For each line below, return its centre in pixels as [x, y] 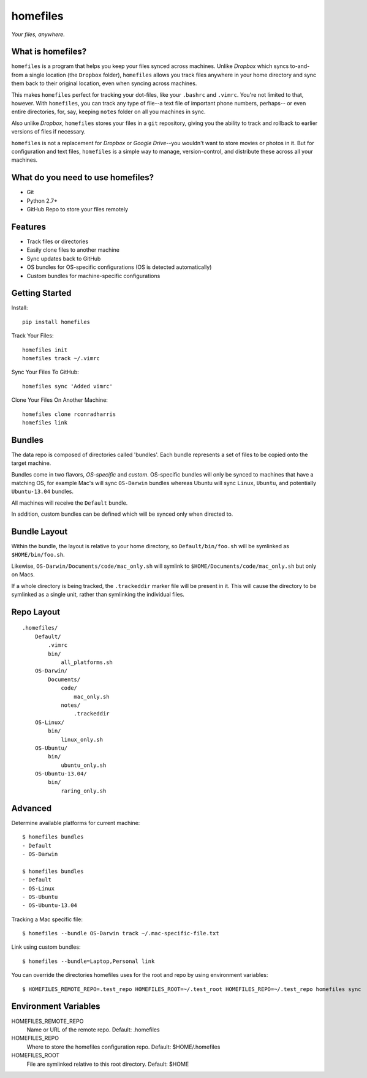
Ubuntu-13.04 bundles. [42, 492]
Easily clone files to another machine [73, 250]
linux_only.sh [82, 739]
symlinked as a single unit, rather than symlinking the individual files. [98, 595]
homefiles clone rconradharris [69, 414]
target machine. [31, 463]
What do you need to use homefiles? [83, 178]
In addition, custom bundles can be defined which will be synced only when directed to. [122, 514]
